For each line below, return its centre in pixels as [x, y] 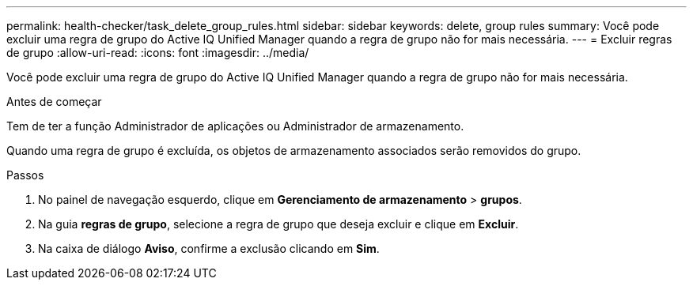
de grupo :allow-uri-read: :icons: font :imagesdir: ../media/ [158, 53]
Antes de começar [54, 102]
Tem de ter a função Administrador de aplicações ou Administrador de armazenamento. [235, 126]
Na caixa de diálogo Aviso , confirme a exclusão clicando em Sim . [209, 248]
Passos [25, 175]
